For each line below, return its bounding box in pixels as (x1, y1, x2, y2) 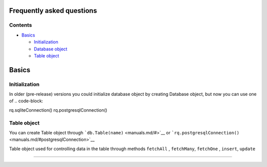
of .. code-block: (9, 98, 44, 104)
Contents (9, 22, 32, 29)
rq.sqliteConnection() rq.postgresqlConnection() (9, 107, 107, 113)
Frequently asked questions (9, 6, 97, 15)
